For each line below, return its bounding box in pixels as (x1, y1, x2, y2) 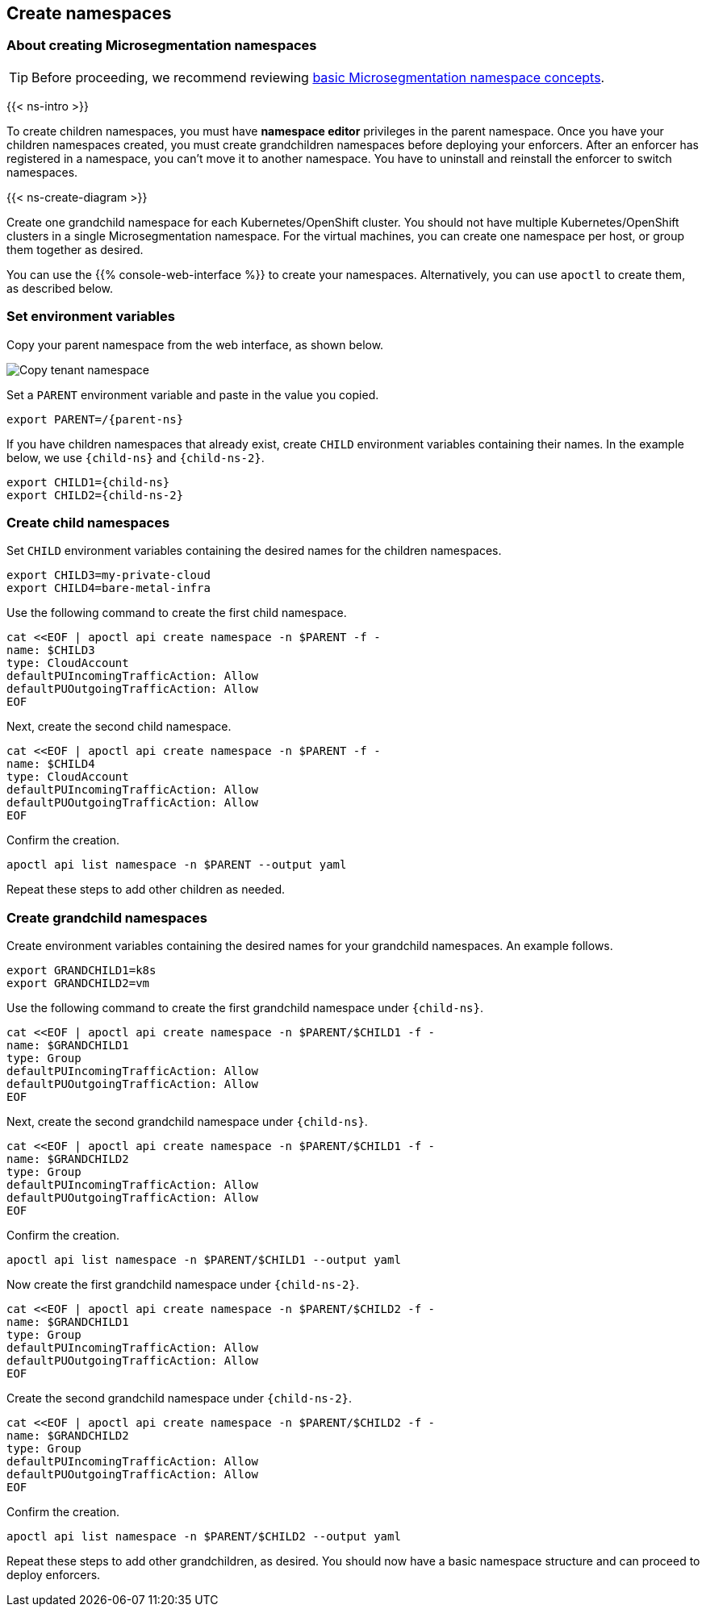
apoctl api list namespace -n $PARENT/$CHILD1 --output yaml (6, 1253, 401, 1267)
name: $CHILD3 (6, 644, 95, 657)
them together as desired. (6, 242, 144, 256)
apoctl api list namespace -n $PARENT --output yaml (6, 858, 347, 872)
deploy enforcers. (6, 1568, 101, 1582)
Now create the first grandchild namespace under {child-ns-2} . (6, 1277, 359, 1292)
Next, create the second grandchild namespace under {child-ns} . (6, 1115, 368, 1129)
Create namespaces (6, 3, 172, 23)
